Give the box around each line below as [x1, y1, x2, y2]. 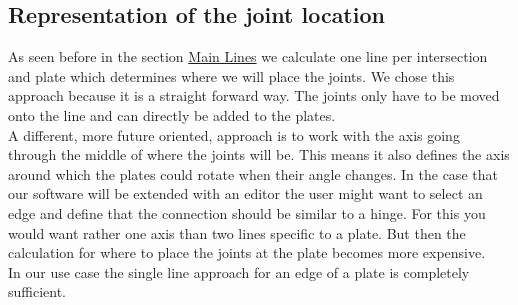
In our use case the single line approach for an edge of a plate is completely [8, 261, 470, 282]
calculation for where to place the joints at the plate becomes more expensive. [8, 242, 486, 263]
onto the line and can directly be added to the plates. [8, 104, 336, 125]
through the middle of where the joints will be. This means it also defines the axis [8, 144, 510, 165]
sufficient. [8, 281, 67, 302]
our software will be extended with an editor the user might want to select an [8, 183, 483, 204]
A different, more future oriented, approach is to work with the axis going [8, 124, 460, 145]
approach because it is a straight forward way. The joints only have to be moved [8, 85, 500, 106]
